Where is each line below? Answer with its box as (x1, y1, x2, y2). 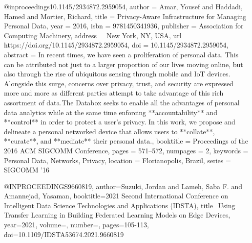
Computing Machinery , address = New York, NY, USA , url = (4, 30, 189, 40)
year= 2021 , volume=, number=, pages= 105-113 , (4, 219, 149, 230)
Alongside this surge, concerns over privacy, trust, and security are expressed (4, 78, 233, 88)
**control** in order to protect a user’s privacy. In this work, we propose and (4, 117, 235, 127)
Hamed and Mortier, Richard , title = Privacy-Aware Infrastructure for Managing (4, 11, 247, 21)
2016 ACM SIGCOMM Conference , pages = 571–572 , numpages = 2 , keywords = (4, 145, 249, 155)
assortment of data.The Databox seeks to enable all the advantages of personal (4, 97, 240, 107)
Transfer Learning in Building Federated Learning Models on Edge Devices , (4, 210, 231, 220)
